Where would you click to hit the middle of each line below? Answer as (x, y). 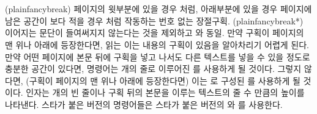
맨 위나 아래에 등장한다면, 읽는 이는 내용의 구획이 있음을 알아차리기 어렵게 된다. (157, 44)
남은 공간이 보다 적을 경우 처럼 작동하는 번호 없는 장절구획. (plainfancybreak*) (154, 20)
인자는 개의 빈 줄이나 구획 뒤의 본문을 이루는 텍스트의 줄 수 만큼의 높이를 (165, 92)
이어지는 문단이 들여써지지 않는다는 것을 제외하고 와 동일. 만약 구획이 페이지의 (155, 33)
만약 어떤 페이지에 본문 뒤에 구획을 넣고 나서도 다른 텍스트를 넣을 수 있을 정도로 (158, 56)
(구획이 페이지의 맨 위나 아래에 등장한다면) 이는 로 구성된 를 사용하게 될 (163, 80)
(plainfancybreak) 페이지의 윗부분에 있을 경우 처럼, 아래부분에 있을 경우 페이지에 (158, 9)
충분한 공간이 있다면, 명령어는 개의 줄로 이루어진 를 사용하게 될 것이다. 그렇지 (153, 69)
